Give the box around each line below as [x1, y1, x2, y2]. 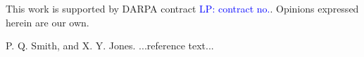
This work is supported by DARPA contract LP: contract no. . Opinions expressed [6, 1, 359, 15]
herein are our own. [6, 15, 89, 29]
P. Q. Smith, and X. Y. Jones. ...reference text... [6, 38, 214, 53]
